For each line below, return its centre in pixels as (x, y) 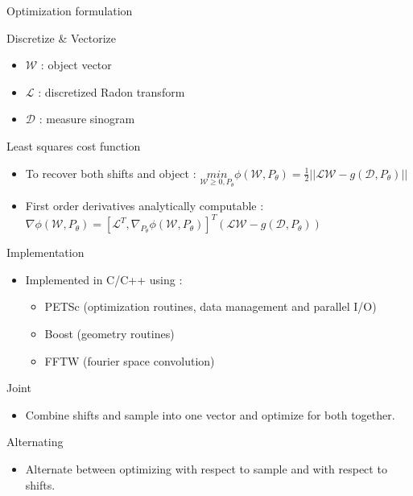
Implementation (45, 252)
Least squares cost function (74, 145)
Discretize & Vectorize (62, 37)
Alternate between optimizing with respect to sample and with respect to (206, 469)
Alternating (35, 442)
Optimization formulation (70, 10)
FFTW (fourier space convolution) (130, 360)
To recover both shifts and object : (111, 173)
